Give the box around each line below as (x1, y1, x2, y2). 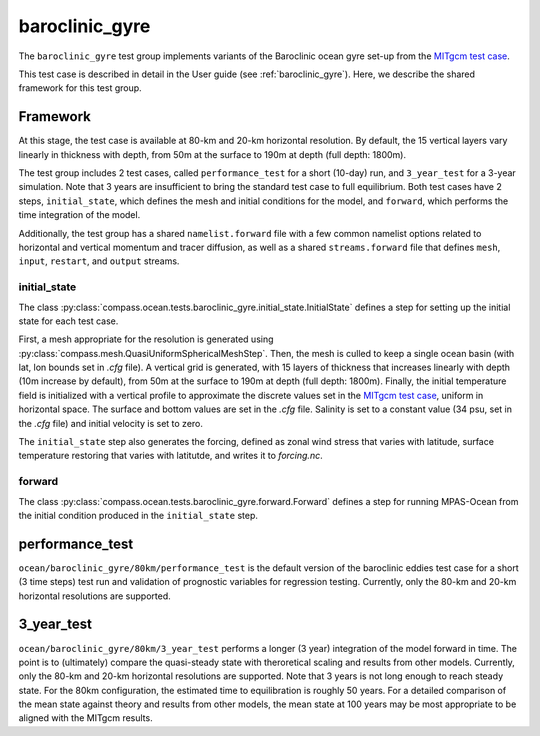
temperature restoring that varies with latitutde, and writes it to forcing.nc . (18, 450, 324, 462)
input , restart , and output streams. (18, 255, 180, 267)
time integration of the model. (18, 209, 141, 221)
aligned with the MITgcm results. (18, 712, 154, 724)
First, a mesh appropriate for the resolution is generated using (18, 333, 274, 345)
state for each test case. (18, 315, 119, 327)
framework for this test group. (18, 82, 142, 94)
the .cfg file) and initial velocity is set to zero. (18, 417, 204, 429)
